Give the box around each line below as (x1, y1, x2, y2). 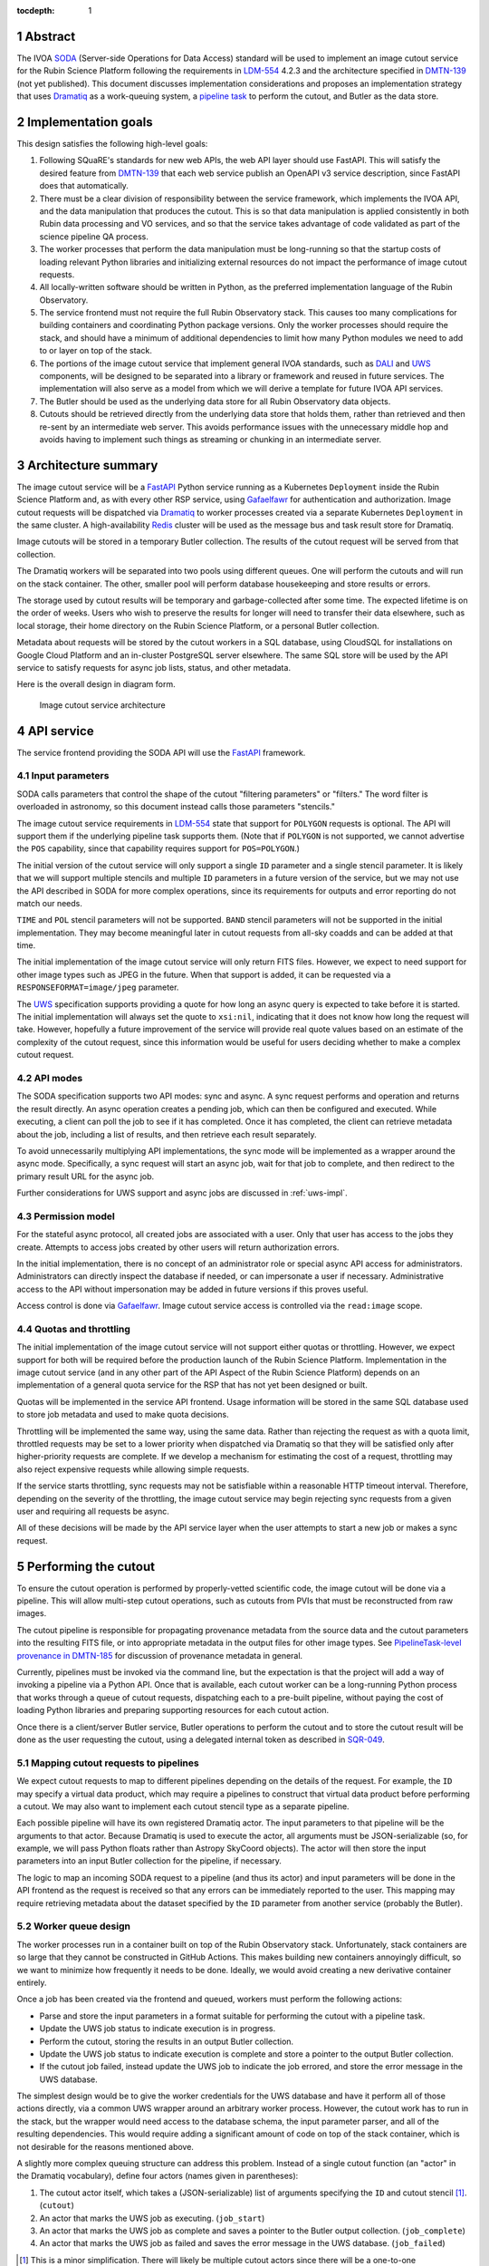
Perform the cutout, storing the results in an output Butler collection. (39, 2036, 294, 2047)
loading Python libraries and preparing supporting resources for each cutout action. (16, 1705, 330, 1716)
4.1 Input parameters (16, 770, 110, 782)
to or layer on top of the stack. (39, 345, 153, 356)
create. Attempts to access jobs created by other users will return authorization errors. (16, 1242, 340, 1253)
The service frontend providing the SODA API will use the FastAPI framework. (16, 747, 306, 758)
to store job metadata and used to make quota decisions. (16, 1409, 230, 1420)
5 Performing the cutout (16, 1559, 156, 1574)
